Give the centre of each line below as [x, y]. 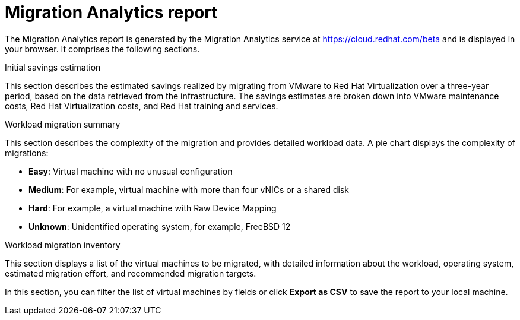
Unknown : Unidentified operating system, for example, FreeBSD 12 [160, 226]
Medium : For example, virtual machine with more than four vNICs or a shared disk [189, 189]
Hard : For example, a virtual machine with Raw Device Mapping [153, 208]
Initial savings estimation [53, 67]
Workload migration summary [63, 124]
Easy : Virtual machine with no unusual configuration [131, 171]
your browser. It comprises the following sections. [102, 49]
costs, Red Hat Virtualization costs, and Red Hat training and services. [142, 106]
